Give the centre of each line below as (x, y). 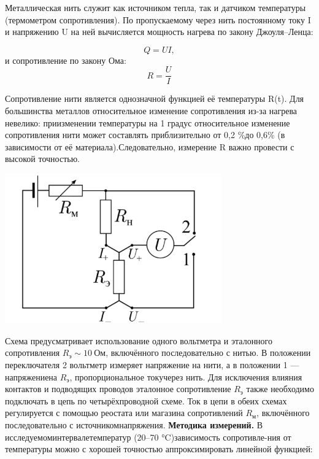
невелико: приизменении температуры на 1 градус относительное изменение (148, 122)
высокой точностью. (42, 159)
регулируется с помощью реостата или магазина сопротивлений (124, 413)
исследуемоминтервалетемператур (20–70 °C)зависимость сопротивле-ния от (148, 437)
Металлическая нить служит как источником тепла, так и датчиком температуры (156, 7)
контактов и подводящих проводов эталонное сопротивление (118, 389)
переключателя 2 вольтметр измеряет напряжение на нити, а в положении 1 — (152, 364)
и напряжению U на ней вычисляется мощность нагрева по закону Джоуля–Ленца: (159, 32)
